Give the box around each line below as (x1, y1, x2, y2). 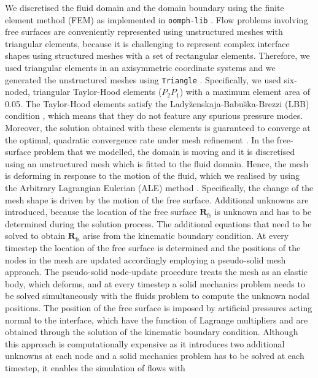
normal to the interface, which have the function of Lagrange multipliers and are (5, 313, 308, 326)
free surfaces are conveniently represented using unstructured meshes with (5, 25, 283, 38)
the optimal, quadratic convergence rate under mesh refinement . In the (5, 133, 274, 146)
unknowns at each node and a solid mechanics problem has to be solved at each (5, 349, 304, 362)
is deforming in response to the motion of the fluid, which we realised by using (5, 169, 300, 182)
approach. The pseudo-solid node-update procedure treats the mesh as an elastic (5, 265, 308, 278)
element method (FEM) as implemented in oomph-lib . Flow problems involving (5, 13, 308, 26)
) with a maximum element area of (179, 85, 311, 98)
